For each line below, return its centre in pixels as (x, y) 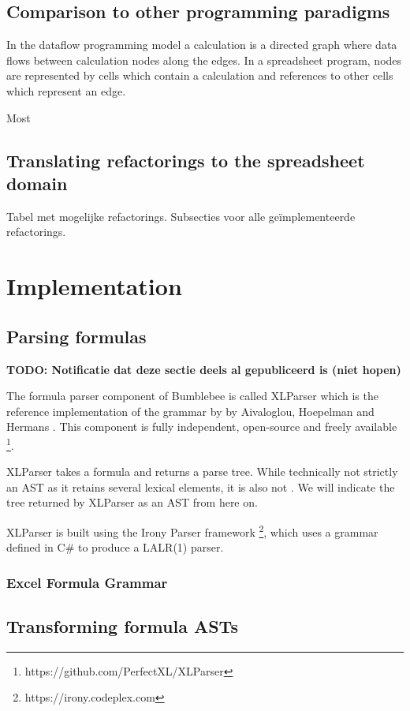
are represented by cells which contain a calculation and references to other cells (200, 75)
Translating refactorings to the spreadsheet (186, 160)
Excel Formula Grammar (87, 582)
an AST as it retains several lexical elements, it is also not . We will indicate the (201, 486)
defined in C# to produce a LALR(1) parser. (115, 547)
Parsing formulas (76, 336)
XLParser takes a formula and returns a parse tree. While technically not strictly (202, 472)
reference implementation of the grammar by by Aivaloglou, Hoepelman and (190, 411)
